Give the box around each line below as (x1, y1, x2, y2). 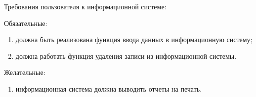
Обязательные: (4, 18, 47, 28)
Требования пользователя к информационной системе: (4, 1, 167, 11)
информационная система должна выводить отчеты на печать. (15, 83, 202, 94)
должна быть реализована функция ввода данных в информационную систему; (15, 34, 253, 45)
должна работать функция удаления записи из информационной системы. (15, 50, 237, 61)
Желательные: (4, 67, 45, 77)
